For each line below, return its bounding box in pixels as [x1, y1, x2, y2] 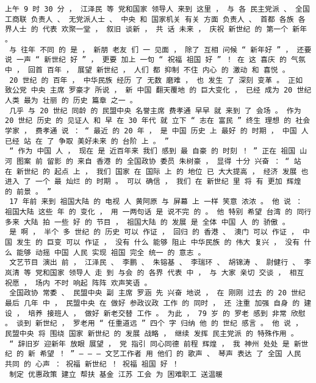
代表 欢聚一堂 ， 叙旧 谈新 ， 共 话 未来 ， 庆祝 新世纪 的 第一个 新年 [42, 25, 307, 34]
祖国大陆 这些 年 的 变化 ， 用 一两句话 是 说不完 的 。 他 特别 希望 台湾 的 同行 [5, 208, 312, 217]
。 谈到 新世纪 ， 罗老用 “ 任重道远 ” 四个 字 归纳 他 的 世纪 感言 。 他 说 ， [5, 319, 303, 328]
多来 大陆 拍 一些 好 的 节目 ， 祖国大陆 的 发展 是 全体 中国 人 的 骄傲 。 [5, 217, 290, 227]
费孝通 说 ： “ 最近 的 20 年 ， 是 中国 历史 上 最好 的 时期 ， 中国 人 [35, 126, 309, 135]
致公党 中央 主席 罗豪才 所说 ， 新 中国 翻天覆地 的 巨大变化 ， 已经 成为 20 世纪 [5, 86, 312, 95]
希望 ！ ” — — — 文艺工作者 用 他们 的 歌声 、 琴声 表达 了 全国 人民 [40, 350, 301, 359]
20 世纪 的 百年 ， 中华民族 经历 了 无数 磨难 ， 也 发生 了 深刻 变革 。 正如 [9, 76, 303, 85]
